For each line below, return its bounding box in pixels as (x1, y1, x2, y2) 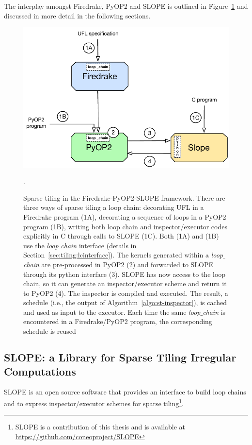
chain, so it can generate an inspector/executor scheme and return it (23, 278, 227, 289)
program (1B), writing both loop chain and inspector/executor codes (23, 221, 227, 231)
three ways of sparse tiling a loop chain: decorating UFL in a (23, 202, 204, 212)
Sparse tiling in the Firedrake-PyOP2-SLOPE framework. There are (23, 192, 225, 203)
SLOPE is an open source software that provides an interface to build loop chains (4, 387, 246, 397)
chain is (203, 307, 226, 317)
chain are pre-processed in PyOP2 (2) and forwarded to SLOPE (23, 259, 214, 269)
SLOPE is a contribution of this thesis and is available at (15, 422, 186, 432)
